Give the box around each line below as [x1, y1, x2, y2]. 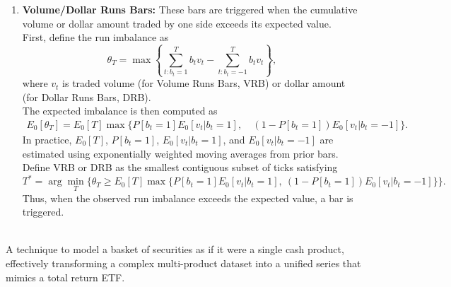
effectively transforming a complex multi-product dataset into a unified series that [6, 255, 361, 270]
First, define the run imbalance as [22, 30, 169, 45]
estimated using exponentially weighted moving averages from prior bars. [22, 146, 339, 160]
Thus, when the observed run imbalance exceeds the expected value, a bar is [22, 190, 353, 205]
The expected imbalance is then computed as [22, 103, 218, 118]
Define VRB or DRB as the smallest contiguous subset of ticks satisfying [22, 160, 338, 175]
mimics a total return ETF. [6, 269, 125, 284]
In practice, [22, 132, 72, 147]
